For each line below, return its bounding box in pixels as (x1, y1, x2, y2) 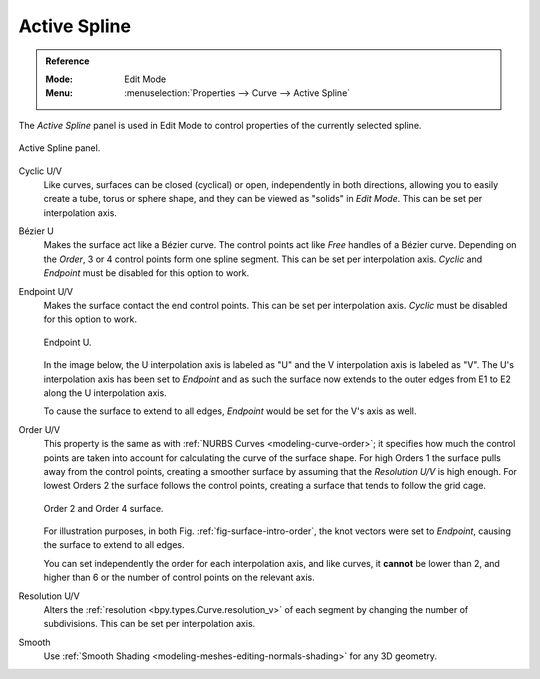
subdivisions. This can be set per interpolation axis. (43, 618, 256, 630)
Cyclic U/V (18, 165, 62, 177)
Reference (45, 55, 90, 67)
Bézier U (18, 225, 55, 237)
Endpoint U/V (18, 285, 74, 297)
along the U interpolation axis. (43, 386, 167, 399)
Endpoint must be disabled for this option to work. (43, 267, 250, 279)
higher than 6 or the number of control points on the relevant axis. (43, 571, 315, 584)
